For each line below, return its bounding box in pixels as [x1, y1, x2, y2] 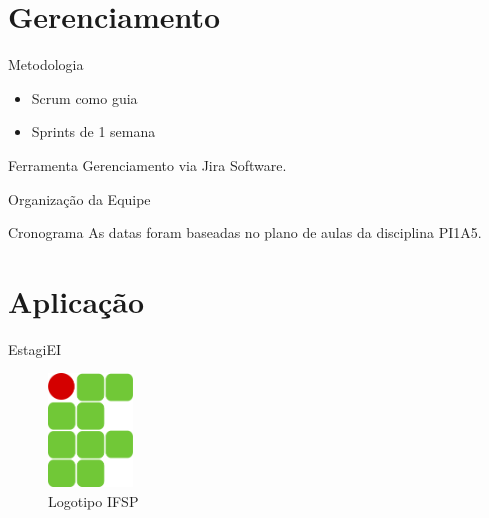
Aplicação [8, 280, 145, 321]
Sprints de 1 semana [31, 121, 156, 142]
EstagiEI [8, 338, 61, 359]
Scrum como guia [31, 87, 138, 108]
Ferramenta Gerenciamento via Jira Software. [8, 154, 287, 175]
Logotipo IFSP [48, 490, 139, 511]
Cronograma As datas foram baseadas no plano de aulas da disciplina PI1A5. [8, 222, 482, 243]
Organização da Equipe [8, 188, 151, 209]
